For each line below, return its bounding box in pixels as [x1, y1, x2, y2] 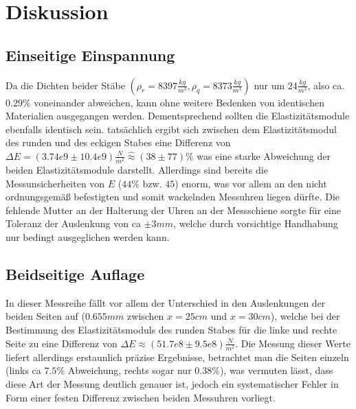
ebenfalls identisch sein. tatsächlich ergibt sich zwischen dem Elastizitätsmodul [5, 121, 337, 136]
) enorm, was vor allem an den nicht [175, 176, 327, 190]
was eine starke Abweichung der [197, 148, 331, 163]
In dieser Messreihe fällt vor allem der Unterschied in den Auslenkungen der [5, 295, 326, 309]
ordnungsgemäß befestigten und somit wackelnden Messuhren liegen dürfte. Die [5, 189, 340, 204]
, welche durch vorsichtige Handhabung [173, 216, 338, 231]
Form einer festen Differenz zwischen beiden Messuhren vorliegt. [5, 390, 276, 404]
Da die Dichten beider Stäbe [5, 78, 125, 92]
